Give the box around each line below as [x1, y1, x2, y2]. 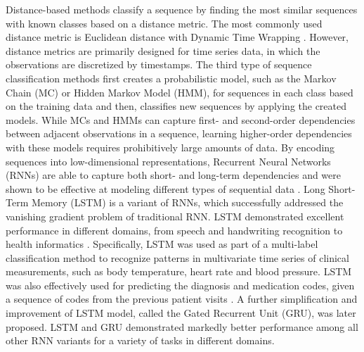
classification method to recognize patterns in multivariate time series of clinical [6, 250, 349, 265]
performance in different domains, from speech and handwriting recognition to [6, 222, 343, 237]
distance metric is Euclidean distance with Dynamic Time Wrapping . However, [6, 30, 349, 44]
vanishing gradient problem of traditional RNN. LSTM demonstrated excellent [6, 208, 344, 223]
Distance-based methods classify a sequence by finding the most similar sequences [6, 2, 358, 16]
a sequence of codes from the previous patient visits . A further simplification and [6, 291, 358, 306]
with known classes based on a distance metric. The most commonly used [6, 15, 323, 30]
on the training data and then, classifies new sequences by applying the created [6, 99, 347, 113]
